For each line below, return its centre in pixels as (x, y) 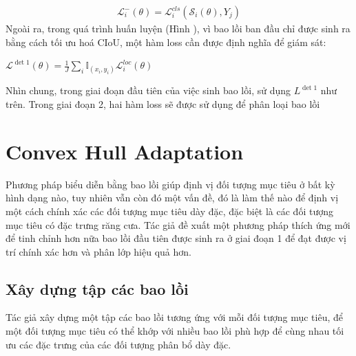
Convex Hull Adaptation (125, 151)
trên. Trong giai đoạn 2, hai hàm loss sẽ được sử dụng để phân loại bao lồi (163, 104)
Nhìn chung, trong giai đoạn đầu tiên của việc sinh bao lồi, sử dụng (148, 90)
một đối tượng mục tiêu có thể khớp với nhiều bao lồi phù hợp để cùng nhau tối (175, 331)
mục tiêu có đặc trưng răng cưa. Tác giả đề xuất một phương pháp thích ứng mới (178, 224)
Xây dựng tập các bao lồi (97, 288)
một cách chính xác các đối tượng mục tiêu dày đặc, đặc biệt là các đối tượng (169, 211)
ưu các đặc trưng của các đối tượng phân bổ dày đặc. (118, 344)
